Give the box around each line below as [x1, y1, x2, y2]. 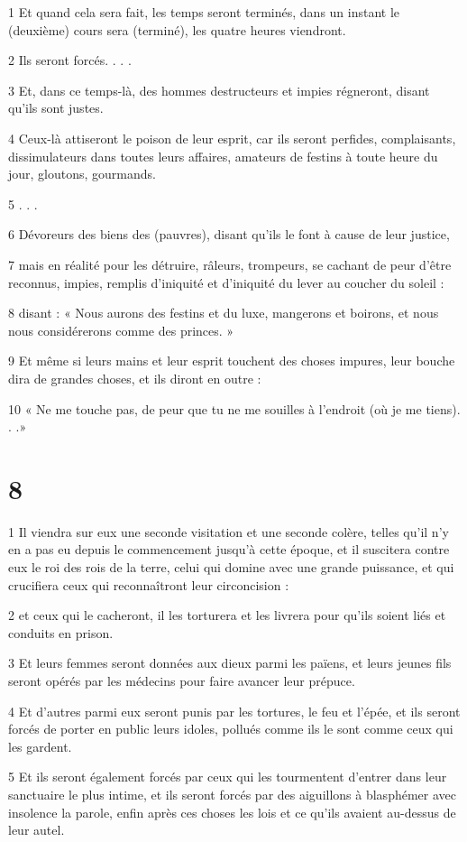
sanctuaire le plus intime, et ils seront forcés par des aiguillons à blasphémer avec [8, 784, 456, 803]
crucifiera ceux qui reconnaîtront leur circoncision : [8, 575, 289, 594]
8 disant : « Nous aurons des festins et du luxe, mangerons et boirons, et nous [8, 303, 439, 322]
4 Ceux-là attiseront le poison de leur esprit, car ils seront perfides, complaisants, [8, 128, 456, 147]
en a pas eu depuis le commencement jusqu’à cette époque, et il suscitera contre [8, 540, 450, 559]
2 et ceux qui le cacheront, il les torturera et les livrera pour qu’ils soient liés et [8, 606, 446, 625]
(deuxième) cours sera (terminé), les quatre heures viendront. [8, 20, 346, 39]
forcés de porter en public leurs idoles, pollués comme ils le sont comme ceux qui [8, 719, 453, 738]
